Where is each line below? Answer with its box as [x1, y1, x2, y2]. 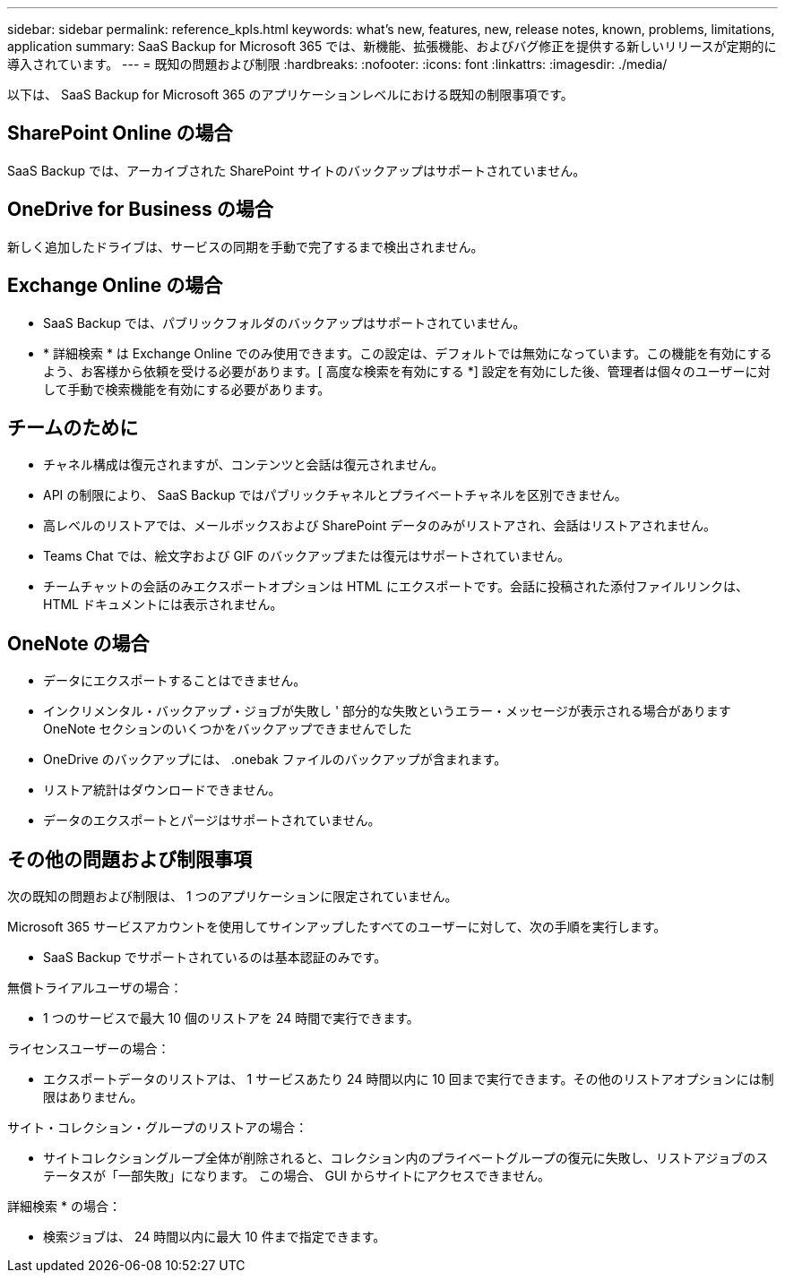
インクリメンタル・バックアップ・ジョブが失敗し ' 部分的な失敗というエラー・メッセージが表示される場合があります [43, 703, 731, 719]
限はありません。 [43, 1089, 143, 1105]
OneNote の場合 [7, 631, 150, 655]
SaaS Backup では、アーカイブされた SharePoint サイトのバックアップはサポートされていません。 [7, 162, 586, 178]
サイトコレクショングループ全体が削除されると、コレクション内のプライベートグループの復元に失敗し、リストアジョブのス [43, 1150, 769, 1166]
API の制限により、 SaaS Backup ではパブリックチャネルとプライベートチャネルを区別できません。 [43, 487, 627, 503]
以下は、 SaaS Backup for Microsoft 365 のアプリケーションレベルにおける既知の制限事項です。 [7, 87, 574, 102]
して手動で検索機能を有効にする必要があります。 [43, 381, 331, 397]
